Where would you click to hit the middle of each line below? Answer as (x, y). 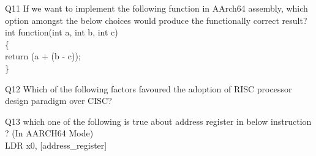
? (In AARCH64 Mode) (49, 133)
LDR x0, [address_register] (56, 145)
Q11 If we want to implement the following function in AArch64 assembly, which (156, 8)
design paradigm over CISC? (58, 101)
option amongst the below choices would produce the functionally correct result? (156, 20)
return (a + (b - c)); (43, 56)
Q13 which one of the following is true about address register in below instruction (158, 121)
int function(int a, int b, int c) (62, 32)
